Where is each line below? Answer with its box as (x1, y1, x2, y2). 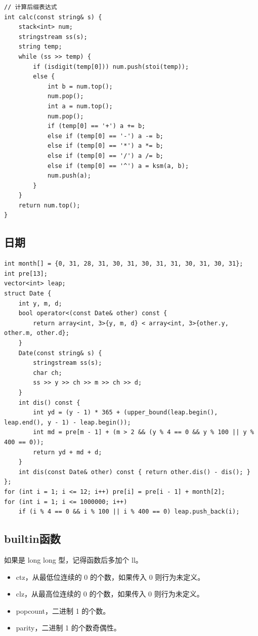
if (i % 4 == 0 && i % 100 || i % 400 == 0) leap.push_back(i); (18, 508, 240, 516)
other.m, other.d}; (4, 329, 69, 337)
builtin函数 (4, 531, 61, 546)
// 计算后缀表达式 (4, 4, 57, 11)
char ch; (33, 369, 62, 376)
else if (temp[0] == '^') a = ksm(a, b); (47, 162, 189, 169)
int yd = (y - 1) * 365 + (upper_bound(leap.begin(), (33, 409, 218, 416)
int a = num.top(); (47, 102, 113, 110)
